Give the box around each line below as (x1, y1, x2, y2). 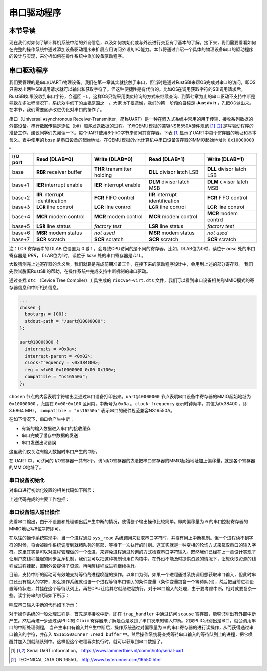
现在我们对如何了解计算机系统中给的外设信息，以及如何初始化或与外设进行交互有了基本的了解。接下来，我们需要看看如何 (9, 40, 256, 46)
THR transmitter (94, 165, 132, 172)
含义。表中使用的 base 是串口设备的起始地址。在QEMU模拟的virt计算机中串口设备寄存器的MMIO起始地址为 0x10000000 (9, 137, 255, 143)
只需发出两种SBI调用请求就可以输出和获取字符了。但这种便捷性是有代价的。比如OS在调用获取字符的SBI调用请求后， (9, 86, 246, 92)
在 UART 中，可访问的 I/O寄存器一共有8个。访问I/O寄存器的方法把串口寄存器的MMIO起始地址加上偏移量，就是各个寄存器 (9, 458, 256, 464)
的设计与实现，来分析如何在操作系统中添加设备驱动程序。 (9, 53, 126, 59)
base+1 (12, 181, 29, 188)
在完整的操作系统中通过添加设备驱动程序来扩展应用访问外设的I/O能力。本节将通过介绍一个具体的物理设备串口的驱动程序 (9, 46, 254, 52)
